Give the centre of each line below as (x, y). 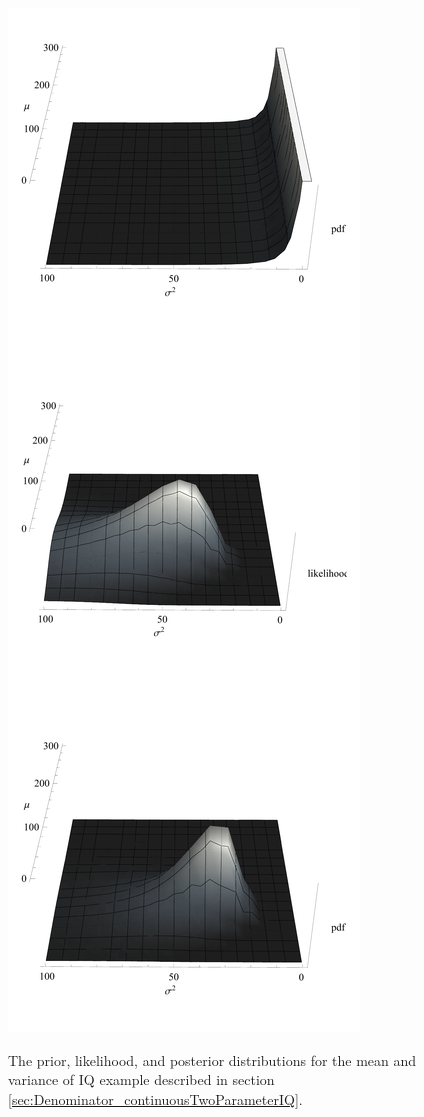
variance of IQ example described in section (141, 1079)
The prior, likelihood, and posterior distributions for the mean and (212, 1059)
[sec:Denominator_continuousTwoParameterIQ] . (155, 1098)
